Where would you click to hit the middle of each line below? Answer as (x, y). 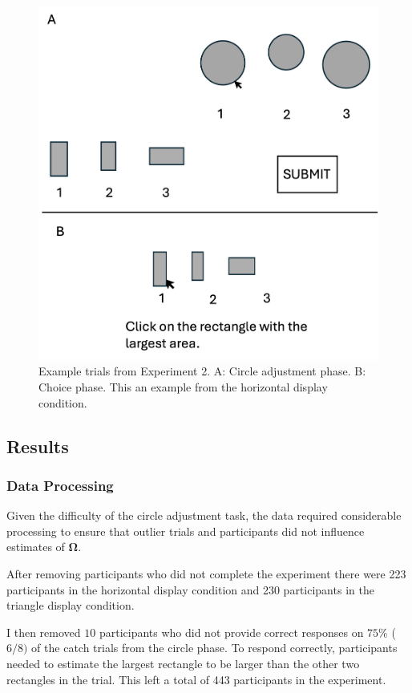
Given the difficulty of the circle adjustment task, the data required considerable (204, 515)
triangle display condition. (71, 605)
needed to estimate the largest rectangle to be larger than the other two (183, 663)
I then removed (44, 632)
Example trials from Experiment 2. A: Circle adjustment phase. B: (202, 371)
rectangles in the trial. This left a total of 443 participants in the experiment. (196, 679)
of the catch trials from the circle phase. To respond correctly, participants (214, 648)
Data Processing (60, 485)
